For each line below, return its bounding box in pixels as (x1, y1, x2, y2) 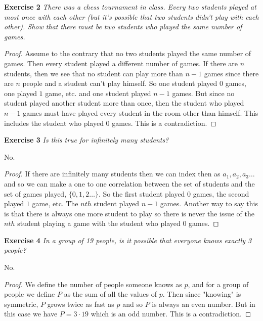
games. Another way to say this (160, 198, 258, 209)
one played (4, 87, 37, 98)
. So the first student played (98, 188, 185, 199)
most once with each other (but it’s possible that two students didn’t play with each (4, 11, 259, 22)
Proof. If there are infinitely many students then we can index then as (4, 168, 221, 179)
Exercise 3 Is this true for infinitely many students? (4, 134, 169, 145)
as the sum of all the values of (64, 289, 157, 299)
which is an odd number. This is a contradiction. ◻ (91, 308, 251, 319)
